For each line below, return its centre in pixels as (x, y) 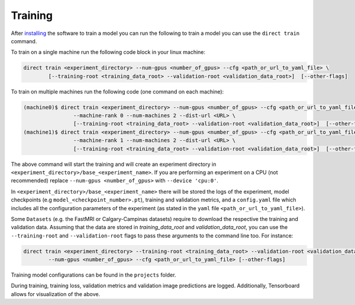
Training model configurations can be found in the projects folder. (93, 275)
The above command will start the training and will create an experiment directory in (114, 164)
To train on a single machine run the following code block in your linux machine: (108, 52)
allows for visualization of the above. (56, 294)
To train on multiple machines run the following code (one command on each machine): (117, 91)
